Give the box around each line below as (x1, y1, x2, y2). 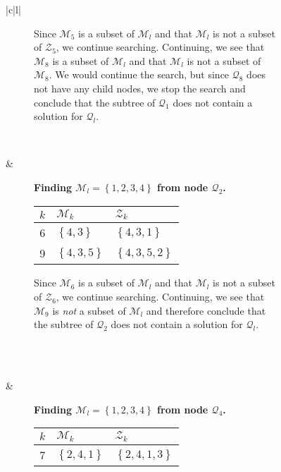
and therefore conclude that (146, 303, 266, 317)
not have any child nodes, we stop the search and (34, 80, 246, 95)
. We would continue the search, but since (49, 67, 230, 82)
